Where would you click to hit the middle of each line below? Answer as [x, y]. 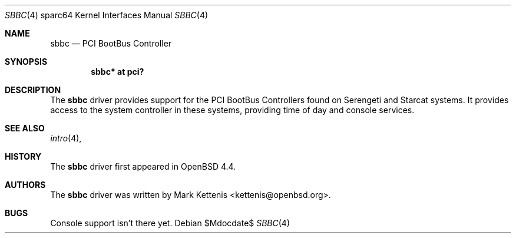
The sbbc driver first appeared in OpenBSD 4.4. [143, 166]
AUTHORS [25, 185]
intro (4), [66, 138]
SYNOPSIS [26, 62]
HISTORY [23, 156]
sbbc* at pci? [118, 72]
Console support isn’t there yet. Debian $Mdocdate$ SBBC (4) [170, 223]
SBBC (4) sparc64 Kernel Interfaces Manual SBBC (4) [107, 15]
